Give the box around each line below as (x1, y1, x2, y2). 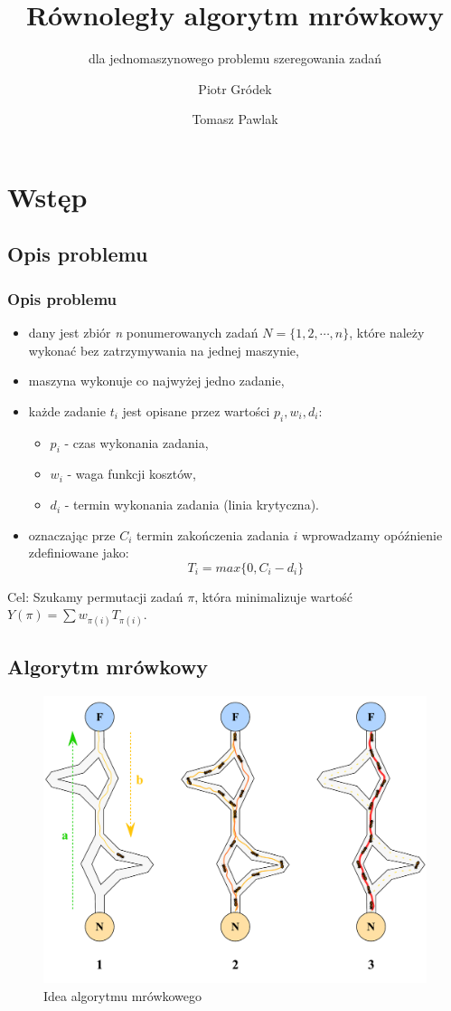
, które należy (349, 323, 425, 342)
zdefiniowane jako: (28, 543, 129, 562)
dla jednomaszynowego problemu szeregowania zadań (88, 49, 382, 68)
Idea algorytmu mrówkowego (43, 987, 202, 1005)
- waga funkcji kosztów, (67, 464, 196, 483)
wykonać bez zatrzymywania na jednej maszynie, (28, 340, 299, 359)
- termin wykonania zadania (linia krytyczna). (64, 495, 319, 514)
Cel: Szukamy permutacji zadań (7, 587, 183, 606)
